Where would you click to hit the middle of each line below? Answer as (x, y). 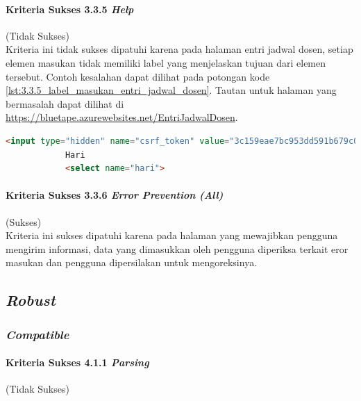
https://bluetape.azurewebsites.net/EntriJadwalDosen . (122, 117)
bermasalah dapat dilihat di (65, 103)
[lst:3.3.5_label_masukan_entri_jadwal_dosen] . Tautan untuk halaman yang (171, 90)
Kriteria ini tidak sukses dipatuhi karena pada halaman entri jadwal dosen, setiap (179, 49)
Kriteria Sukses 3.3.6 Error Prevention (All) (115, 195)
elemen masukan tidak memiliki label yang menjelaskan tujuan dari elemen (166, 62)
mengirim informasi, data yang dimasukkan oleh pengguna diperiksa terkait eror (177, 248)
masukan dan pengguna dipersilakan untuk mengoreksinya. (132, 262)
